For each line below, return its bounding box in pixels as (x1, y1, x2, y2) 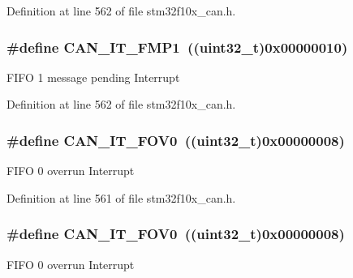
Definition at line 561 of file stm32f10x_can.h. (6, 189, 236, 206)
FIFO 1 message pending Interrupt (6, 68, 180, 85)
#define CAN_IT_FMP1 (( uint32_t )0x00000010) (6, 36, 348, 57)
